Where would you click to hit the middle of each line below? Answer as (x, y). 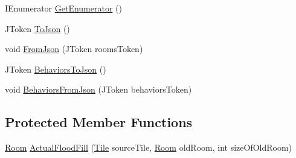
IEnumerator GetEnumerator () (63, 8)
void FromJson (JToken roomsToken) (74, 49)
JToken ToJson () (37, 28)
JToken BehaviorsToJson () (56, 69)
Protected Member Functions (99, 122)
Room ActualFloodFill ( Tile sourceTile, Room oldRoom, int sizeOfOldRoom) (149, 147)
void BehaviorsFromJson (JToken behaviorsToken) (98, 89)
